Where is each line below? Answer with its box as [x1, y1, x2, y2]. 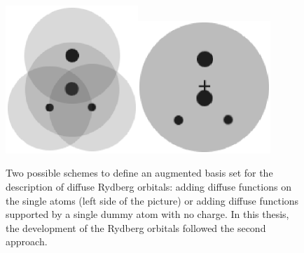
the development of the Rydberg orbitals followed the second [6, 220, 266, 235]
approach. [6, 234, 48, 249]
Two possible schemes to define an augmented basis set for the [6, 165, 273, 180]
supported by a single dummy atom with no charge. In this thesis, [6, 207, 289, 221]
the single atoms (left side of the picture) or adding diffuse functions [6, 193, 299, 207]
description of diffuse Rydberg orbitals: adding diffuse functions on [6, 179, 291, 193]
